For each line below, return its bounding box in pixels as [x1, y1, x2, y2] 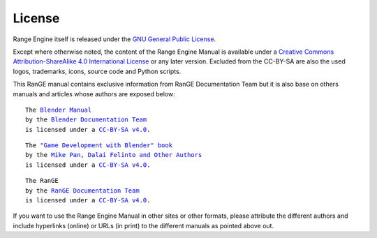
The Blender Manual [25, 105, 92, 114]
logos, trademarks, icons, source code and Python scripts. [13, 67, 182, 75]
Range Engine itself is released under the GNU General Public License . [13, 35, 216, 43]
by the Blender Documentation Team [25, 116, 147, 124]
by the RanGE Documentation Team [25, 186, 140, 195]
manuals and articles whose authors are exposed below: [13, 89, 175, 98]
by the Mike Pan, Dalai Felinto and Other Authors [25, 151, 202, 159]
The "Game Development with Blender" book [25, 142, 173, 149]
